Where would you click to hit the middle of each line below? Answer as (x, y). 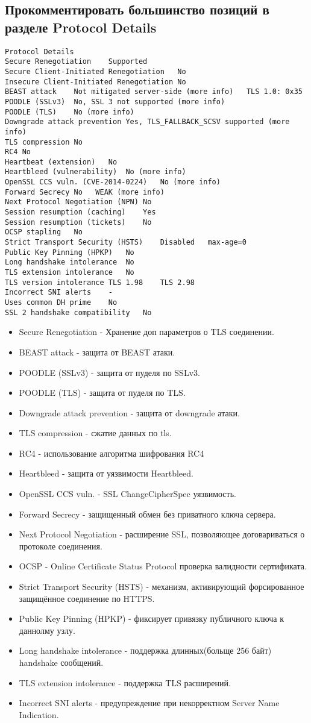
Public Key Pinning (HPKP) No (70, 252)
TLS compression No (44, 142)
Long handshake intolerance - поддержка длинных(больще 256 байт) (145, 650)
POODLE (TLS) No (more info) (70, 112)
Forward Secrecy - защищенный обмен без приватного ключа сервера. (147, 514)
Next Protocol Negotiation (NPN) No (78, 202)
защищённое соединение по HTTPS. (87, 598)
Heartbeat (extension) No (61, 162)
